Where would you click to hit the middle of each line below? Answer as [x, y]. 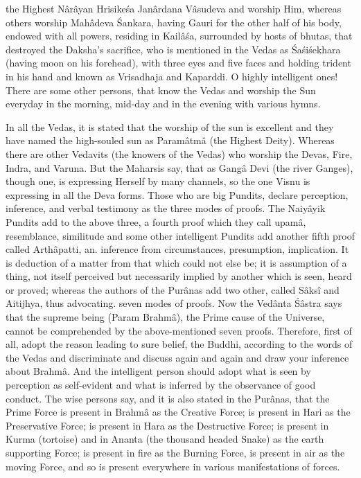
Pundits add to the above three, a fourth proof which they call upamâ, [156, 221]
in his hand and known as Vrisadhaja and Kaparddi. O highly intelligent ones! [172, 76]
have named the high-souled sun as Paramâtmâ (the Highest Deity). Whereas [170, 140]
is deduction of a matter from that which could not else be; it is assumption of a [176, 262]
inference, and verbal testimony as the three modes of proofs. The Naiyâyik [166, 208]
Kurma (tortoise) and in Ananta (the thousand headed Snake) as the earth [165, 439]
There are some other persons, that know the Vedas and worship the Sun [161, 90]
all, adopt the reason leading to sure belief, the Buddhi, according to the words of [179, 344]
